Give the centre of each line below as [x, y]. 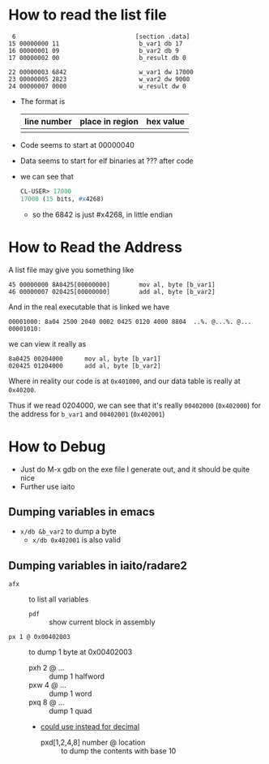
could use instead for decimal [90, 727]
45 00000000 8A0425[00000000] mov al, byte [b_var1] [112, 285]
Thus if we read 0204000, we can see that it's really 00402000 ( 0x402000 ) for [135, 405]
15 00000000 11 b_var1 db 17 [96, 43]
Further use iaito [47, 486]
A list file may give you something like [71, 270]
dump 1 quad [70, 711]
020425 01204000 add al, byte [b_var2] [85, 366]
